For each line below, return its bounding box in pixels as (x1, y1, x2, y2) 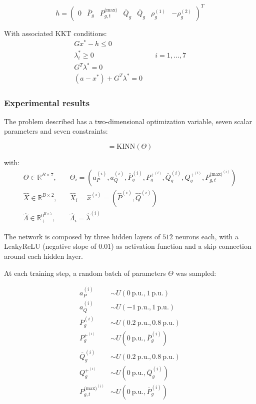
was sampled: (175, 267, 216, 278)
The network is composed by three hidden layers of (4, 231, 160, 241)
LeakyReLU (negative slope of (4, 241, 96, 251)
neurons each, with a (175, 231, 239, 241)
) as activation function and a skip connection (111, 241, 251, 251)
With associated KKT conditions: (4, 28, 107, 38)
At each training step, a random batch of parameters (4, 267, 166, 278)
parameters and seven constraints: (4, 126, 108, 136)
